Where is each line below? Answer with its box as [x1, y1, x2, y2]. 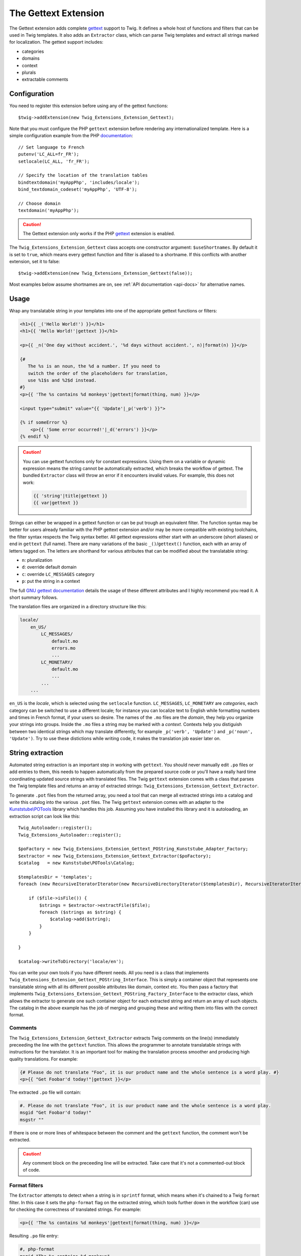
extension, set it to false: [9, 259, 60, 265]
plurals [22, 69, 36, 75]
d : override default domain [22, 564, 77, 570]
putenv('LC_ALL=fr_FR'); [18, 151, 79, 157]
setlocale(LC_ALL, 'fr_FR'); [18, 158, 90, 164]
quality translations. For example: [9, 1056, 78, 1062]
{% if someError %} [20, 420, 68, 426]
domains [22, 55, 40, 61]
